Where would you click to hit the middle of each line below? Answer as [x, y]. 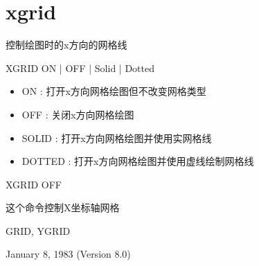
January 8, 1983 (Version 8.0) [68, 254]
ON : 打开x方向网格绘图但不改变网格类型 [114, 91]
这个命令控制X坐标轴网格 [63, 207]
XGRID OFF [34, 184]
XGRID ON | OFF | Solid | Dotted [80, 68]
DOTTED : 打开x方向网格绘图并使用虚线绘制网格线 [138, 161]
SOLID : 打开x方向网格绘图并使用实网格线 [117, 138]
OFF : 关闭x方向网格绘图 [78, 114]
